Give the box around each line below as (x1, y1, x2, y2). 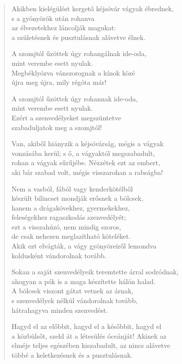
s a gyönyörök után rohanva (11, 13, 95, 23)
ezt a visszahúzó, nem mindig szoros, (11, 221, 121, 231)
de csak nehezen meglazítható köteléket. (11, 231, 131, 241)
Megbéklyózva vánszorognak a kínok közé (11, 67, 135, 77)
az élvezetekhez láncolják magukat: (11, 22, 116, 33)
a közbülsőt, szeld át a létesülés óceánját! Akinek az (11, 330, 167, 341)
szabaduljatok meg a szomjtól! (11, 122, 102, 132)
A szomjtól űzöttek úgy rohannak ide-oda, (11, 93, 138, 103)
